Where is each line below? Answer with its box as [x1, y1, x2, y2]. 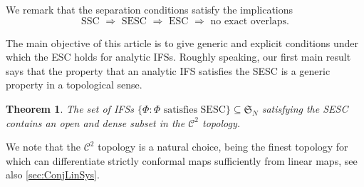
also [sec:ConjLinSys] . [6, 167, 100, 182]
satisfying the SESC [261, 101, 348, 116]
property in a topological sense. [6, 77, 142, 92]
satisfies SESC [163, 104, 226, 115]
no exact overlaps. [210, 16, 289, 26]
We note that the [6, 139, 80, 154]
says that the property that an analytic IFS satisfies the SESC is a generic [6, 63, 331, 78]
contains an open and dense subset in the [6, 115, 185, 130]
